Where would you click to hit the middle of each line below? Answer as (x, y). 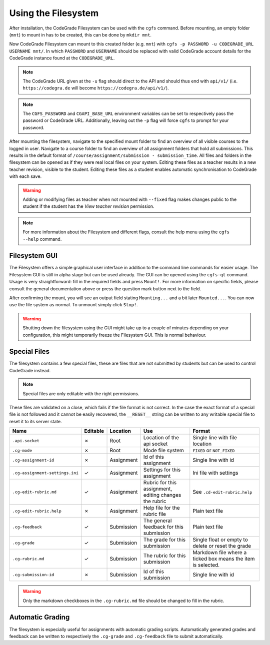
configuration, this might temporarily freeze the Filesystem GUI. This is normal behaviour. (115, 335)
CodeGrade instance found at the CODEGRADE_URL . (62, 58)
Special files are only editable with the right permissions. (81, 393)
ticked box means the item (224, 559)
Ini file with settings (215, 473)
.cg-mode (22, 450)
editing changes (162, 495)
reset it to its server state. (35, 421)
